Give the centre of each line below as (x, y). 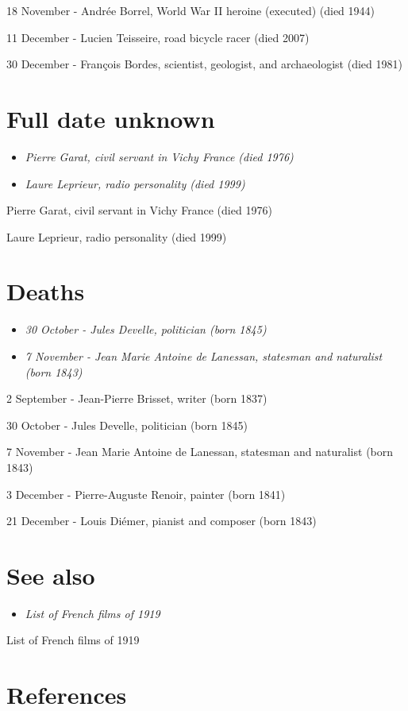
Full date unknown (111, 118)
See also (51, 575)
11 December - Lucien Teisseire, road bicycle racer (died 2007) (158, 37)
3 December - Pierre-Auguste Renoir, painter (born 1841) (146, 494)
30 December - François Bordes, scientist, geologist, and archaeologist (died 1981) (204, 64)
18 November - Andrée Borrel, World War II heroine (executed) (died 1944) (191, 10)
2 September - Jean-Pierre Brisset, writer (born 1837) (137, 398)
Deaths (46, 291)
